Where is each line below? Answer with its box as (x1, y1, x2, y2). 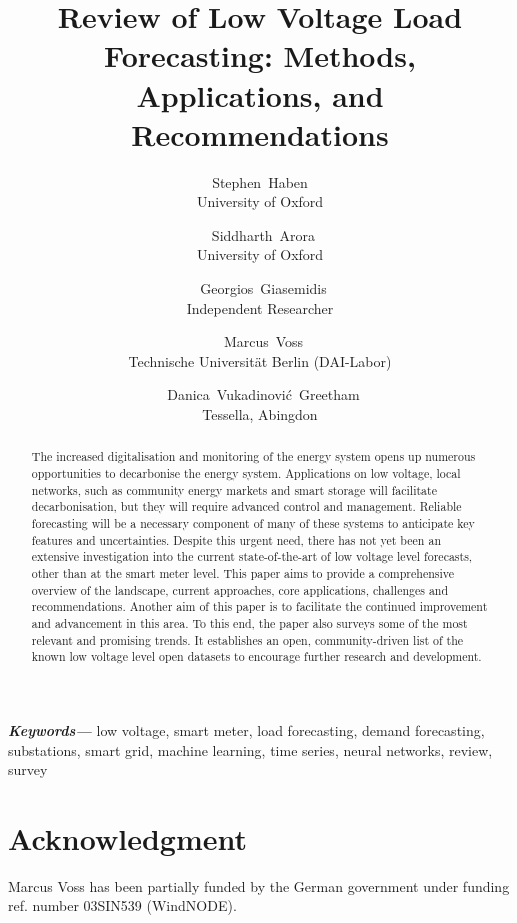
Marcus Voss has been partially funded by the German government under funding (8, 875, 510, 896)
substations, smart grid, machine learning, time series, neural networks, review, (8, 739, 493, 760)
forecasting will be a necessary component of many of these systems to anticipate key (31, 515, 475, 532)
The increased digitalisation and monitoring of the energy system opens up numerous (31, 448, 476, 465)
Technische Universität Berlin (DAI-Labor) (128, 350, 392, 371)
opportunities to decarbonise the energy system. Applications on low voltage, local (31, 465, 461, 482)
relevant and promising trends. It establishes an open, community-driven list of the (31, 631, 464, 648)
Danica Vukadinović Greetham (167, 384, 360, 405)
